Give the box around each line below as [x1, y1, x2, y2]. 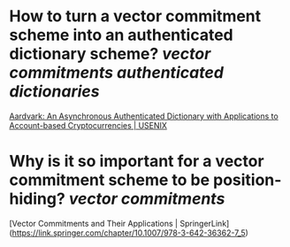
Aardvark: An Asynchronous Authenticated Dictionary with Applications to [9, 111, 279, 121]
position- [213, 170, 282, 190]
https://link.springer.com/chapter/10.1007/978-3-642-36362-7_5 [11, 228, 246, 238]
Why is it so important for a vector [9, 151, 264, 172]
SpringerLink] [179, 218, 230, 228]
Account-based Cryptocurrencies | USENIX [9, 120, 168, 130]
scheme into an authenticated [9, 25, 233, 45]
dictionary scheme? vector [9, 44, 211, 64]
